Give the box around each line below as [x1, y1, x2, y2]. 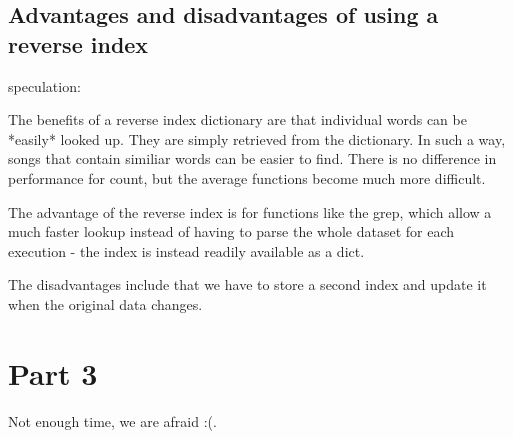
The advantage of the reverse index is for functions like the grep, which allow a [8, 201, 492, 222]
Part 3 [8, 352, 98, 393]
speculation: [8, 75, 81, 96]
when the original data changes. [8, 293, 203, 314]
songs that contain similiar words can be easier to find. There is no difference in [8, 148, 497, 169]
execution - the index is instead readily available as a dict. [8, 240, 365, 261]
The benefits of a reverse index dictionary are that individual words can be [8, 109, 467, 130]
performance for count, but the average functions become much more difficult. [8, 167, 486, 188]
